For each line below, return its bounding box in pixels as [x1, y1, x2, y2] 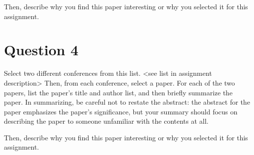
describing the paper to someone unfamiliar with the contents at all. [4, 116, 209, 126]
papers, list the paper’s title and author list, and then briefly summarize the [4, 87, 233, 97]
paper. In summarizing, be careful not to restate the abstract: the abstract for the [4, 97, 250, 107]
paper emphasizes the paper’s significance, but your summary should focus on [4, 106, 238, 116]
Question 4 [4, 40, 78, 60]
